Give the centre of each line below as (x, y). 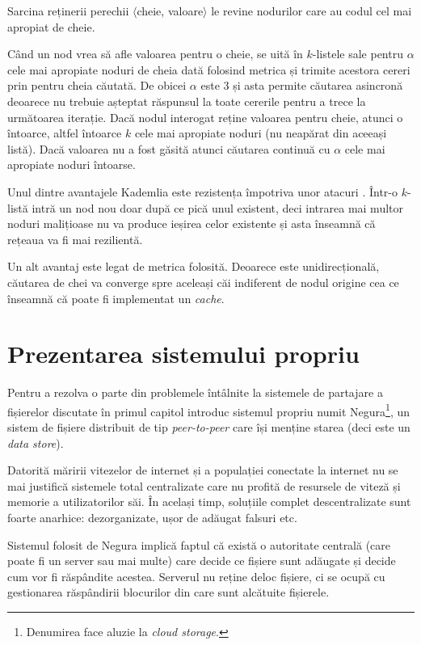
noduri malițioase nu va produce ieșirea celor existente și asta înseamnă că (192, 223)
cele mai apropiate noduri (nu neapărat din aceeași (261, 133)
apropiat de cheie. (51, 26)
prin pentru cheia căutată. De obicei (97, 85)
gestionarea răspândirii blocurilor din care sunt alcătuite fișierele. (168, 592)
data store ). (36, 443)
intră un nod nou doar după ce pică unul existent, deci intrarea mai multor (217, 207)
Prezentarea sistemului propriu (183, 354)
